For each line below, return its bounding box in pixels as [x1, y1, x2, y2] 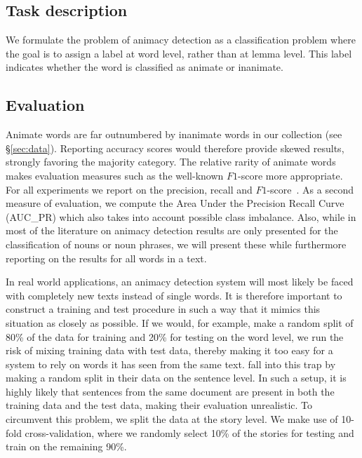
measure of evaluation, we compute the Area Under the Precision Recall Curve [6, 196, 344, 210]
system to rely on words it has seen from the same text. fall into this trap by [6, 356, 336, 371]
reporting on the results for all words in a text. [6, 250, 207, 265]
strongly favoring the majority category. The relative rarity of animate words [6, 154, 336, 169]
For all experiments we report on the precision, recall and [6, 182, 253, 196]
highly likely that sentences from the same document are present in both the [6, 384, 335, 398]
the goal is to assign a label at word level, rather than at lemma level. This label [6, 46, 352, 60]
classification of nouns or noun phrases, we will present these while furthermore [6, 236, 347, 251]
